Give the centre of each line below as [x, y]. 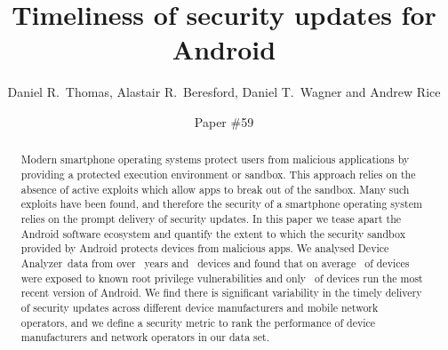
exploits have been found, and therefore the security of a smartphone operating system [221, 204]
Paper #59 [224, 121]
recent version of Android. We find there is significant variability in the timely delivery [221, 293]
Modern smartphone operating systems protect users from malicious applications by [215, 159]
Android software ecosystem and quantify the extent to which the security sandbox [213, 233]
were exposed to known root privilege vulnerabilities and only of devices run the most [222, 278]
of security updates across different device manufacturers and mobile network [200, 307]
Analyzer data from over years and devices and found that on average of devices [215, 262]
